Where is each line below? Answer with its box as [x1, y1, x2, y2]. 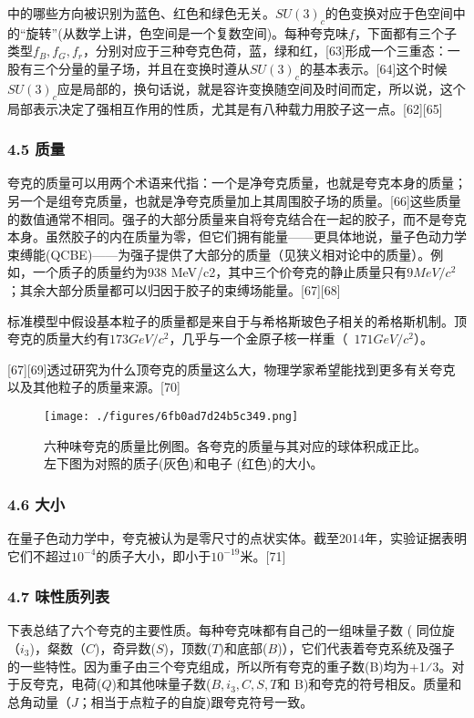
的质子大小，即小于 [96, 546, 211, 565]
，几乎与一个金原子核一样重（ [169, 329, 348, 348]
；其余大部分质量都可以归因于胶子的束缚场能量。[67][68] [7, 280, 341, 299]
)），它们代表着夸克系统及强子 [277, 638, 455, 657]
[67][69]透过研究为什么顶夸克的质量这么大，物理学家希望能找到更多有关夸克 [7, 359, 456, 378]
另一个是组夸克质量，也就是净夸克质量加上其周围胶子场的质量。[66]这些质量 [7, 190, 461, 210]
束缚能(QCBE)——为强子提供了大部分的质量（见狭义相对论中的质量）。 [7, 244, 431, 263]
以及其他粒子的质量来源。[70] [7, 377, 180, 396]
